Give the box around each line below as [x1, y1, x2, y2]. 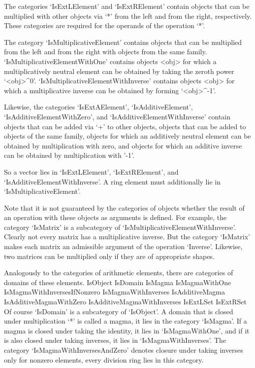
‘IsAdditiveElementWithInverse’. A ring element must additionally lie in [4, 176, 221, 186]
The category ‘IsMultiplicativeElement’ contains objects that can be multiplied [4, 37, 242, 47]
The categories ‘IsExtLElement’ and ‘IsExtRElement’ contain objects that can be [4, 1, 250, 11]
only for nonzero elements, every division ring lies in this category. [4, 354, 204, 365]
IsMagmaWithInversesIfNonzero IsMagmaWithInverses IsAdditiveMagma [4, 287, 225, 297]
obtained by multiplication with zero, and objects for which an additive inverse [4, 140, 242, 150]
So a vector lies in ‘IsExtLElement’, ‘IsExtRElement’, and [4, 166, 179, 177]
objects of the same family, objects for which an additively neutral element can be [4, 131, 251, 141]
